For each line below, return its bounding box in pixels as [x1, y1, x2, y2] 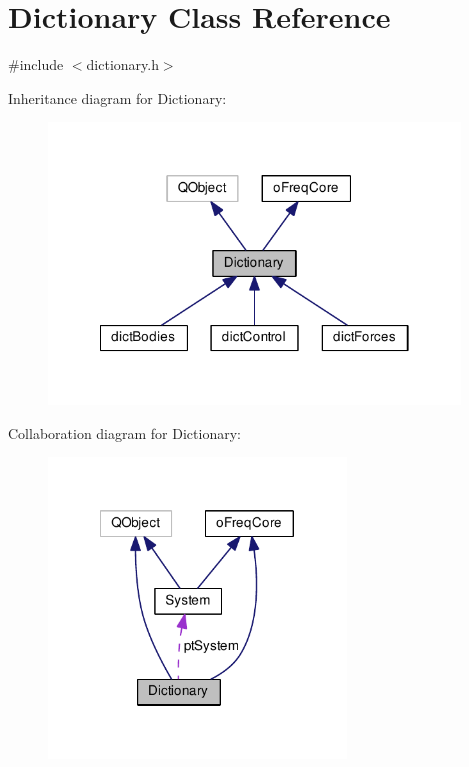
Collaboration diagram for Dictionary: [8, 422, 241, 443]
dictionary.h [86, 54, 159, 75]
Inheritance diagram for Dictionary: [8, 87, 227, 108]
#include [8, 54, 64, 75]
